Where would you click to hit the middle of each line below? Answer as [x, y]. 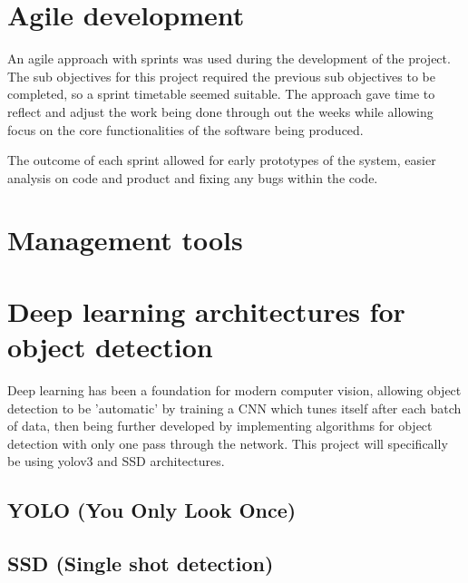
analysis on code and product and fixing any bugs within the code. [193, 177]
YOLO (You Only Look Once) [152, 510]
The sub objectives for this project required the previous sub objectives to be [221, 76]
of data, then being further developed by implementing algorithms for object [220, 426]
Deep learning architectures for [206, 311]
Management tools [125, 240]
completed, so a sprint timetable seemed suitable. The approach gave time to [221, 94]
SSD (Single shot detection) [141, 564]
